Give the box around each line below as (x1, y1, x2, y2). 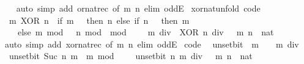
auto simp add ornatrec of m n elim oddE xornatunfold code (16, 2, 261, 14)
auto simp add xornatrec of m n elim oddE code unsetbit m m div (4, 37, 299, 50)
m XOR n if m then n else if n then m (9, 13, 190, 26)
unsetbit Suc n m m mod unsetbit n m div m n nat (9, 49, 253, 62)
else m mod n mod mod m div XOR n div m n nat (17, 26, 274, 38)
